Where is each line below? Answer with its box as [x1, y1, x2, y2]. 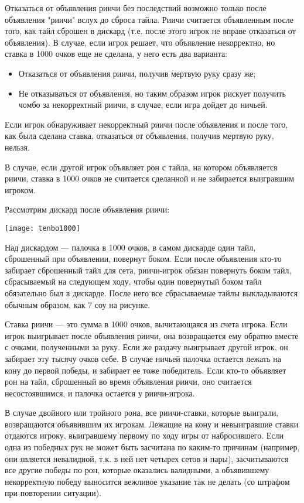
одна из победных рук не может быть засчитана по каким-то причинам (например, [5, 441, 300, 453]
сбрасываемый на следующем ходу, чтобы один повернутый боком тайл [5, 275, 262, 288]
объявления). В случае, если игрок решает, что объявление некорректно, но [5, 36, 275, 48]
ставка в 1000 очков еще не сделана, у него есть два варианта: [5, 47, 228, 60]
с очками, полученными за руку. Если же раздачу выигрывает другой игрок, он [5, 341, 288, 353]
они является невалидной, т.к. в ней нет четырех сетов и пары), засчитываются [5, 452, 289, 464]
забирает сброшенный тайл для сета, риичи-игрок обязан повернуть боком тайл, [5, 264, 292, 276]
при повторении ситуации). [5, 487, 102, 499]
